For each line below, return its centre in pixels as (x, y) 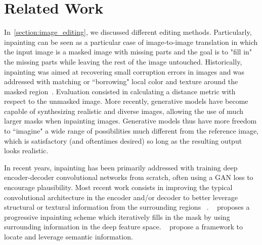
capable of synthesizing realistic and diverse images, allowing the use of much (124, 111)
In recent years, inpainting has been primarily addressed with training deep (121, 167)
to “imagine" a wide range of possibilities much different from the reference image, (132, 131)
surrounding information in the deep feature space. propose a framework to (123, 227)
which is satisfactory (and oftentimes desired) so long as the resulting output (123, 140)
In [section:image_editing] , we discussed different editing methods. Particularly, (128, 32)
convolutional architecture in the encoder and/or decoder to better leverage (121, 197)
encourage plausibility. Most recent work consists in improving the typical (118, 187)
